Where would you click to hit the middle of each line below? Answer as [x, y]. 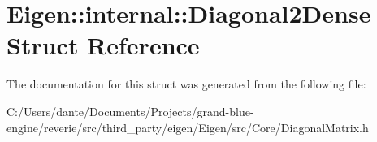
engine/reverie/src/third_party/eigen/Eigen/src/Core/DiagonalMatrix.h [188, 127]
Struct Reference [103, 45]
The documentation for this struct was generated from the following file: [186, 84]
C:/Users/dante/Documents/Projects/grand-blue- [130, 111]
